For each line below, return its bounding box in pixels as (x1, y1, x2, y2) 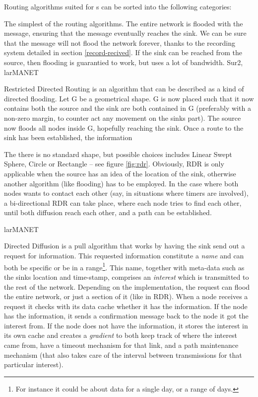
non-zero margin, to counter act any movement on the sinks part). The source (4, 112, 241, 123)
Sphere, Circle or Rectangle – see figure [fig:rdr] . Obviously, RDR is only (4, 159, 224, 169)
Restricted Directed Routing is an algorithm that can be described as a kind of (4, 83, 244, 94)
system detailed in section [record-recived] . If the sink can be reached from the (4, 47, 242, 58)
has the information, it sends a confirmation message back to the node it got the (4, 311, 249, 321)
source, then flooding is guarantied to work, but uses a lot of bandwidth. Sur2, (4, 57, 243, 67)
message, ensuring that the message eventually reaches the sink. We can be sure (4, 28, 247, 38)
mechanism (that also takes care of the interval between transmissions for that (4, 349, 242, 360)
